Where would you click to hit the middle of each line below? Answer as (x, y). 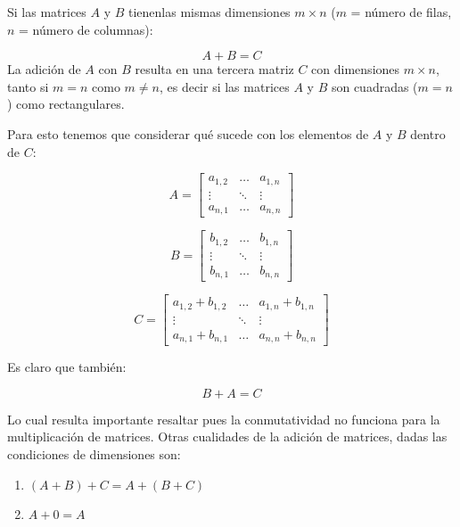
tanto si (28, 86)
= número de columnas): (86, 29)
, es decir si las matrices (224, 86)
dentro (428, 133)
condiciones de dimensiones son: (94, 453)
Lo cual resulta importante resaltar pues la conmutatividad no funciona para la (224, 419)
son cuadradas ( (374, 86)
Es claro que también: (67, 367)
